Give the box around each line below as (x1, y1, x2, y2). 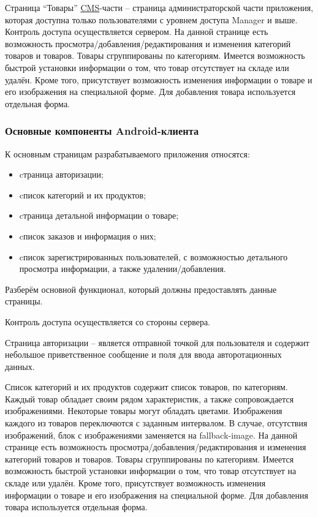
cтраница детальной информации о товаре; (19, 209, 179, 222)
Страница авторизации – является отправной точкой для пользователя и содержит (5, 336, 309, 349)
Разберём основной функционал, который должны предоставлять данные (5, 282, 277, 295)
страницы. (5, 295, 43, 308)
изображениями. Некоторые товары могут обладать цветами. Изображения (5, 404, 282, 417)
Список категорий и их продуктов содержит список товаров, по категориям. (5, 380, 288, 393)
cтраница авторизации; (19, 168, 104, 181)
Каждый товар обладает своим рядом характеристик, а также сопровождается (5, 392, 294, 405)
